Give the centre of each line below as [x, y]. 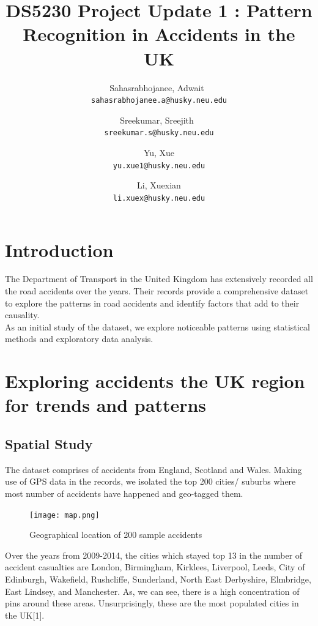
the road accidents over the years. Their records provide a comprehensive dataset [157, 291]
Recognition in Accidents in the [159, 34]
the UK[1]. [25, 615]
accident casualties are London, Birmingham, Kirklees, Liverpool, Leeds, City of [155, 567]
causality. [22, 315]
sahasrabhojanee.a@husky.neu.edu [159, 101]
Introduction [59, 249]
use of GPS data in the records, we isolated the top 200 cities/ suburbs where [150, 481]
